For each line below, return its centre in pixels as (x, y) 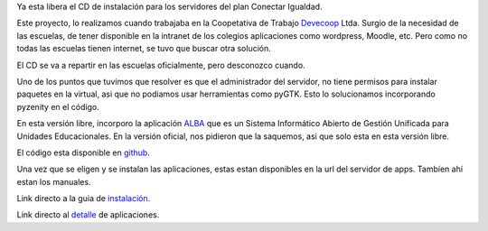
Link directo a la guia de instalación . (84, 199)
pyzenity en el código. (58, 106)
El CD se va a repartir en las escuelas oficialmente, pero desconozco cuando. (161, 65)
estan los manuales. (54, 181)
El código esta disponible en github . (84, 152)
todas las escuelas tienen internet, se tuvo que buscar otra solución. (144, 49)
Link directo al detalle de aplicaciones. (88, 215)
